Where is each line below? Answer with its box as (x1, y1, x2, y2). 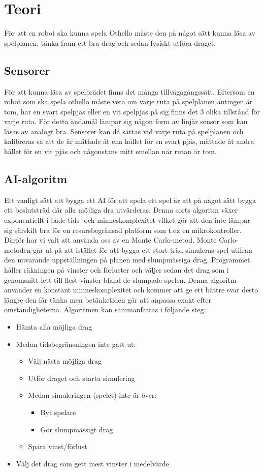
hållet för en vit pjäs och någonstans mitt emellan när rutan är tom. (4, 146, 217, 157)
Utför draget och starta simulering (28, 372, 135, 383)
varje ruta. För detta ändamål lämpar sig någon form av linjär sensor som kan (4, 116, 248, 127)
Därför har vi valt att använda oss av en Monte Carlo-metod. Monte (4, 234, 217, 245)
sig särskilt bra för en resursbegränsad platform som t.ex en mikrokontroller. (4, 224, 242, 235)
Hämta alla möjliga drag (16, 321, 92, 332)
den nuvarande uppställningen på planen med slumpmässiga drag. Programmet (4, 254, 250, 265)
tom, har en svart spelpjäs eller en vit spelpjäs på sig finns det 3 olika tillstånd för (4, 106, 260, 116)
